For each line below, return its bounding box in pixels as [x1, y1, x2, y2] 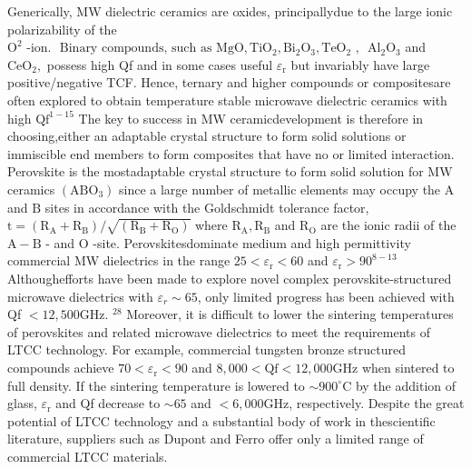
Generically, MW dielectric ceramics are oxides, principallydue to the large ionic [7, 2, 453, 20]
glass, [7, 394, 37, 413]
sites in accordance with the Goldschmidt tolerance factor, [44, 197, 369, 216]
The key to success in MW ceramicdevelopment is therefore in [78, 108, 424, 127]
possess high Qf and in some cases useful [46, 55, 273, 74]
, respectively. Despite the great [289, 394, 465, 413]
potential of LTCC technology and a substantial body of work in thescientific [7, 411, 436, 430]
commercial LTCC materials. [7, 447, 168, 466]
